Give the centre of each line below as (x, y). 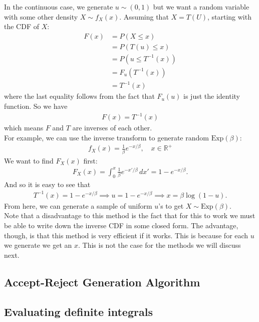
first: (90, 160)
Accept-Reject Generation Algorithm (102, 282)
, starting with (229, 16)
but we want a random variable (201, 7)
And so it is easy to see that (47, 184)
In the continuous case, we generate (59, 7)
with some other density (41, 16)
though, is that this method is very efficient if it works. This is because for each (126, 235)
